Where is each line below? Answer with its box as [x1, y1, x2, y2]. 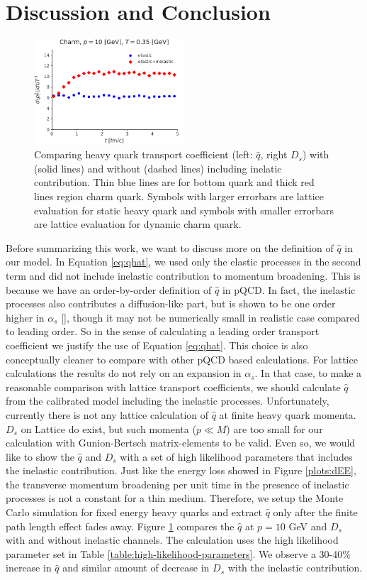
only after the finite [273, 505, 358, 520]
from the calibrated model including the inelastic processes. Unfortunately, [6, 393, 329, 408]
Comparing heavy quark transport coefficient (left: [34, 147, 253, 162]
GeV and [288, 518, 327, 533]
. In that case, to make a [254, 366, 362, 381]
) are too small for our [226, 421, 323, 436]
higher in [6, 310, 45, 324]
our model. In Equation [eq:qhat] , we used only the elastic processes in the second [6, 254, 361, 269]
